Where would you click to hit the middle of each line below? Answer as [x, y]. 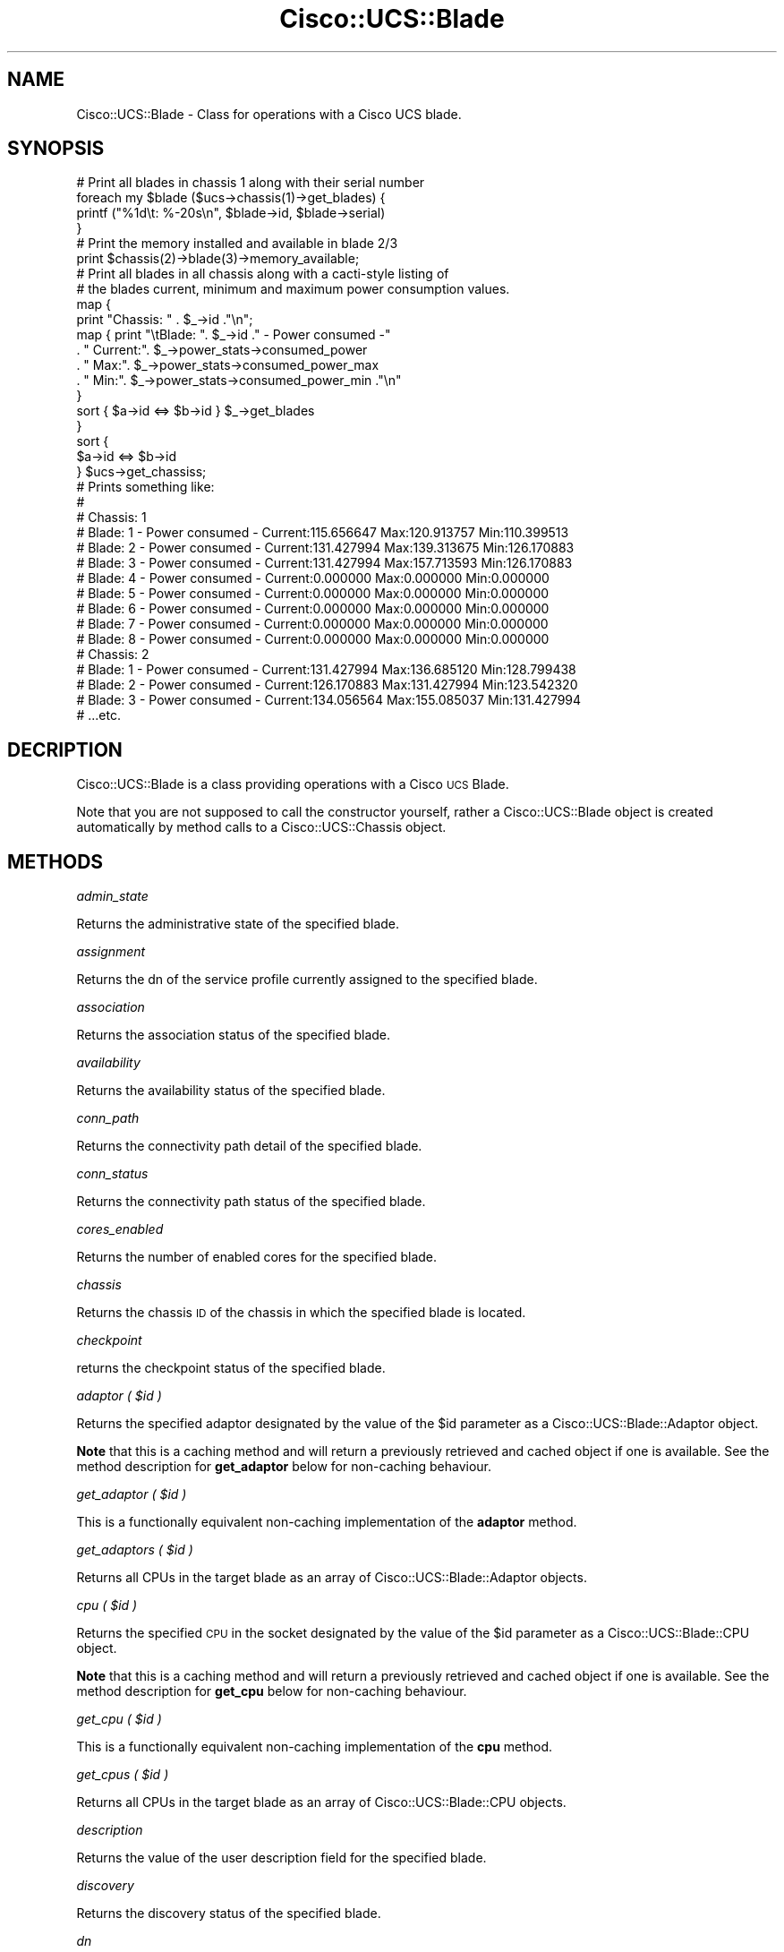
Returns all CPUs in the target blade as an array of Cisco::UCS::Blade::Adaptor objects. [332, 1578]
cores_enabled [120, 1229]
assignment [111, 952]
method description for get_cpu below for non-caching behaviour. [272, 1691]
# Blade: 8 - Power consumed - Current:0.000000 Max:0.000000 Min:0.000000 [313, 639]
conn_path [108, 1118]
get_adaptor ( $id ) [132, 1494]
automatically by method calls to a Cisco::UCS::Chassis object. [261, 827]
